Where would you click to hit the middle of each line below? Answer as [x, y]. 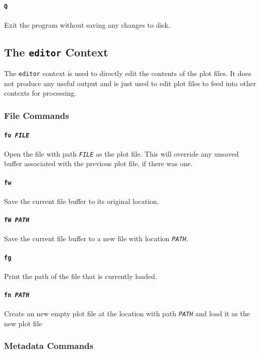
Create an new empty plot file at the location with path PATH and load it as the [127, 313]
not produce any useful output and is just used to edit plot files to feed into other [130, 83]
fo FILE [17, 135]
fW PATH [17, 220]
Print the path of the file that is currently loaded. [81, 276]
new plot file [23, 323]
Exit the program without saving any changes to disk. [87, 24]
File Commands [37, 115]
